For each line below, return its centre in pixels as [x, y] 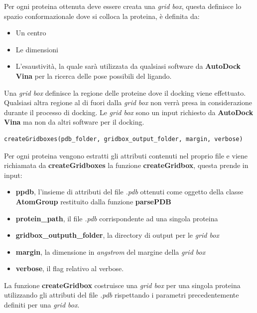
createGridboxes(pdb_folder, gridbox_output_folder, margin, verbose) [124, 139]
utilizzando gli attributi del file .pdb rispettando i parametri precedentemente [122, 295]
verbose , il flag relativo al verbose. [70, 268]
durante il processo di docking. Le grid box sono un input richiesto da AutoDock [129, 112]
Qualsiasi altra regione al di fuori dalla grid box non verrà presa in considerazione [128, 102]
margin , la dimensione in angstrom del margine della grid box [111, 251]
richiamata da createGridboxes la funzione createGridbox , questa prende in [126, 165]
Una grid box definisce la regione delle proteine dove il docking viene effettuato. [125, 92]
